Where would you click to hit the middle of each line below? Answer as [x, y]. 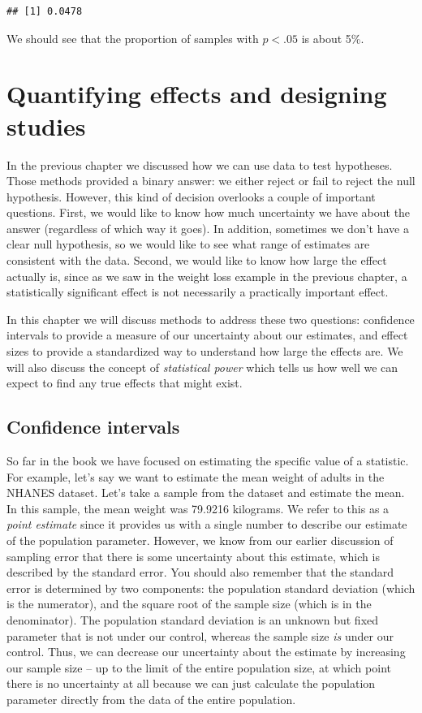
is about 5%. [333, 38]
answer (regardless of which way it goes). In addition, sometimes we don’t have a [208, 228]
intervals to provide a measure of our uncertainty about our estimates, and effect [207, 335]
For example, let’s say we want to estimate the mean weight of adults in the [196, 476]
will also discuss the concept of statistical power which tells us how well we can [202, 367]
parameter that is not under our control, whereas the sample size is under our [200, 635]
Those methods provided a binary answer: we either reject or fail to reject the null [211, 181]
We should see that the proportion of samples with [133, 38]
